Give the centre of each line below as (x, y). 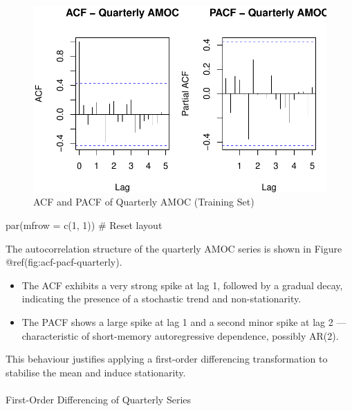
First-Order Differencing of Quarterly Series (99, 399)
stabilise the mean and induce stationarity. (96, 372)
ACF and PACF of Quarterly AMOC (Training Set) (144, 202)
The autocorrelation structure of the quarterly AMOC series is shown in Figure (174, 248)
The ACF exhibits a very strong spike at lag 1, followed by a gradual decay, (182, 285)
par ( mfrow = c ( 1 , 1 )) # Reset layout (84, 225)
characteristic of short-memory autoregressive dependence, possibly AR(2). (180, 335)
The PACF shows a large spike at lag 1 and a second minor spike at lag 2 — (184, 321)
